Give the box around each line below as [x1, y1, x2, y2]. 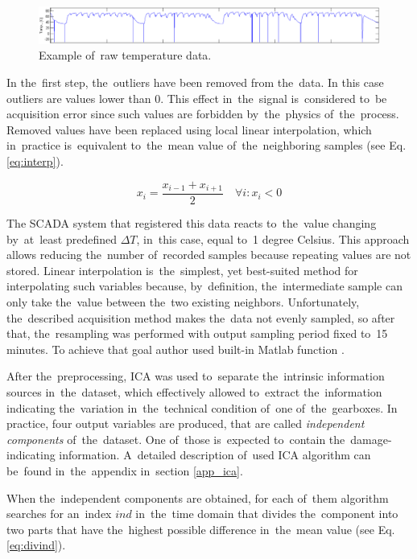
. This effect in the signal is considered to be [160, 89, 387, 106]
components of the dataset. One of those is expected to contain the [6, 430, 345, 447]
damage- [350, 430, 392, 447]
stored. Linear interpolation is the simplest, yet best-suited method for [6, 261, 358, 278]
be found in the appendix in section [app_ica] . [6, 462, 243, 479]
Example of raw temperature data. [39, 47, 212, 64]
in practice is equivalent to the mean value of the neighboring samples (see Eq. [6, 137, 407, 154]
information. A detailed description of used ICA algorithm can [59, 446, 371, 463]
